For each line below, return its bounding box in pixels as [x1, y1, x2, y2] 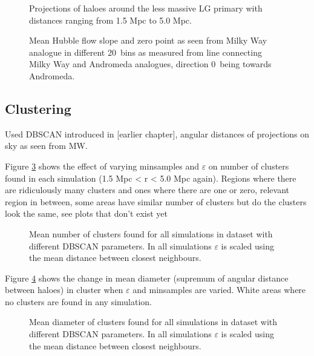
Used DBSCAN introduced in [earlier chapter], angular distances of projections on [5, 127, 310, 140]
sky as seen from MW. [5, 139, 88, 152]
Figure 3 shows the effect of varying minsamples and [5, 159, 199, 172]
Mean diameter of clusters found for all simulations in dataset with [29, 315, 278, 328]
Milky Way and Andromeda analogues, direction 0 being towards [29, 58, 272, 70]
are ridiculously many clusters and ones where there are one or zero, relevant [5, 183, 290, 196]
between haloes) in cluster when [5, 283, 123, 296]
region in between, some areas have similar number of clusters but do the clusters [5, 195, 307, 208]
